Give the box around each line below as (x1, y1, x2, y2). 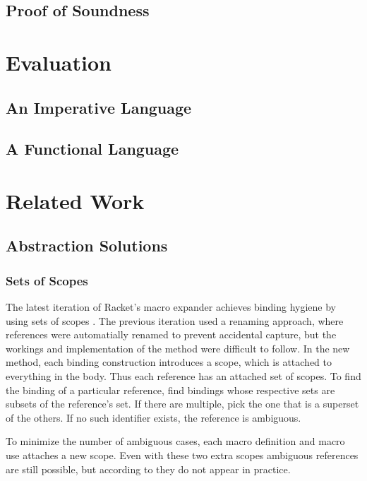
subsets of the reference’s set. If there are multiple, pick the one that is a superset (6, 396, 359, 411)
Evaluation (6, 47, 112, 76)
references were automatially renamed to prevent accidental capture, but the (6, 327, 337, 342)
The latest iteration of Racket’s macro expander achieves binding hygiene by (6, 299, 336, 314)
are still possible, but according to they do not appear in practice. (6, 461, 291, 476)
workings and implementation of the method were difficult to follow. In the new (6, 340, 350, 355)
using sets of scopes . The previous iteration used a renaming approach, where (6, 313, 344, 328)
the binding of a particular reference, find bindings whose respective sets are (6, 382, 335, 397)
